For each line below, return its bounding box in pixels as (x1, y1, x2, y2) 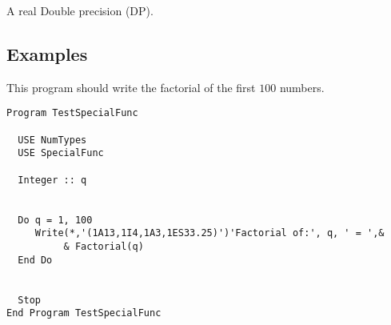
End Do (18, 254, 53, 266)
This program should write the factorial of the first (6, 78, 256, 95)
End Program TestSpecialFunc (6, 307, 162, 319)
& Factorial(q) (63, 240, 144, 252)
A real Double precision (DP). (6, 2, 154, 18)
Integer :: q (18, 174, 87, 186)
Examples (6, 41, 88, 66)
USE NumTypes (18, 134, 87, 146)
